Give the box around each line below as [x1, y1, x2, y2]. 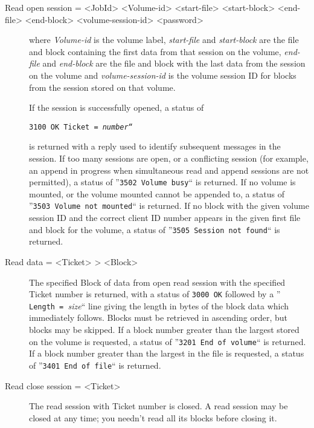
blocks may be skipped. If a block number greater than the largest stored [29, 323, 300, 336]
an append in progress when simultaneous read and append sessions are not [29, 163, 309, 176]
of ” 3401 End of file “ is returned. [29, 358, 161, 371]
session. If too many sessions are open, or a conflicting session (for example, [29, 152, 309, 164]
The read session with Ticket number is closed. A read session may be [29, 400, 288, 412]
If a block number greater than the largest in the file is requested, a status [29, 347, 304, 360]
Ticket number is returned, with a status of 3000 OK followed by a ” [29, 288, 281, 300]
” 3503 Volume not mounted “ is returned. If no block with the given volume [29, 199, 309, 212]
